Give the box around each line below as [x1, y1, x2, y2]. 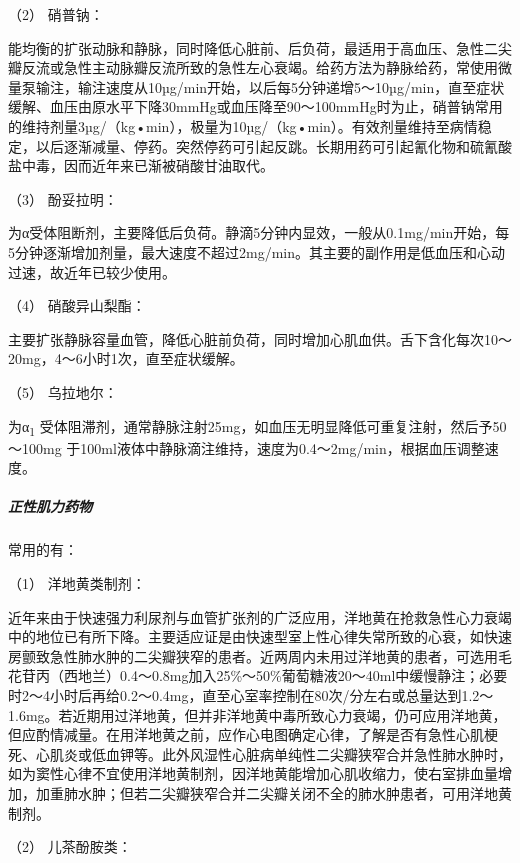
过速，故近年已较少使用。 [8, 261, 176, 282]
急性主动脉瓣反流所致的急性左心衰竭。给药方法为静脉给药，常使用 [63, 57, 498, 78]
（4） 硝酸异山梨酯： [8, 295, 146, 316]
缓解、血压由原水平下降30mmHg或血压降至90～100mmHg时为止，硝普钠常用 [8, 96, 503, 117]
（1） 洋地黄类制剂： [8, 572, 146, 593]
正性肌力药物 [8, 496, 92, 517]
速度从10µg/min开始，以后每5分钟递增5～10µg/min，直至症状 [105, 76, 505, 97]
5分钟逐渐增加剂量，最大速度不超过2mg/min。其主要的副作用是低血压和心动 [8, 241, 505, 262]
